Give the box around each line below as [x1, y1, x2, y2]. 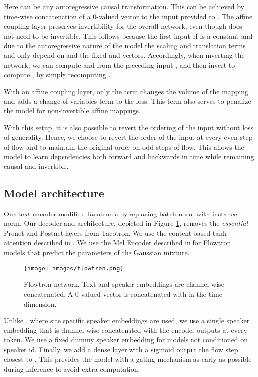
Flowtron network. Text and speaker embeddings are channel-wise [24, 279, 224, 289]
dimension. [24, 298, 57, 309]
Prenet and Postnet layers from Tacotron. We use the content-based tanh [4, 227, 227, 238]
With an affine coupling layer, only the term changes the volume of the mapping [4, 86, 249, 96]
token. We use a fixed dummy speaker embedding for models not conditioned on [4, 334, 248, 345]
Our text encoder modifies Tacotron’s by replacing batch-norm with [4, 208, 210, 218]
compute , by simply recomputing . [4, 69, 111, 80]
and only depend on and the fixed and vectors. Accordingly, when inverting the [4, 50, 245, 60]
